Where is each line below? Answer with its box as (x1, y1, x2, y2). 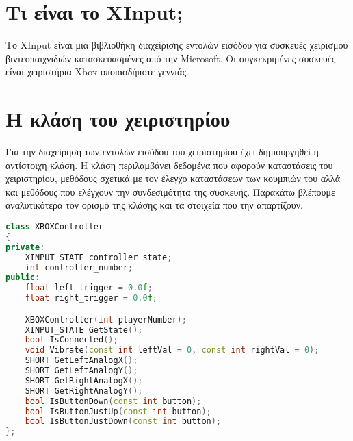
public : (5, 273, 40, 283)
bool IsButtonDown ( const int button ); (25, 396, 202, 406)
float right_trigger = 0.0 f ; (25, 293, 157, 303)
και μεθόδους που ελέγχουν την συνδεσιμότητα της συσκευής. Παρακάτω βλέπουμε (5, 184, 335, 199)
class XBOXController (5, 222, 104, 231)
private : (5, 242, 45, 252)
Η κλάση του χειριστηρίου (5, 105, 231, 133)
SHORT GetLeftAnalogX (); (25, 355, 138, 366)
